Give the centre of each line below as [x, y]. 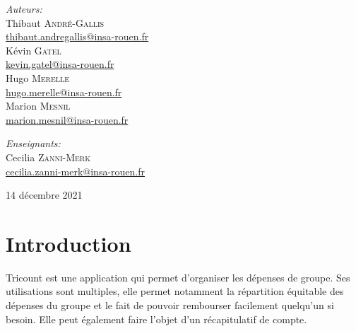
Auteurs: [24, 8]
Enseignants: [33, 143]
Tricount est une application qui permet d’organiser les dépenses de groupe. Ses [178, 277]
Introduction [69, 243]
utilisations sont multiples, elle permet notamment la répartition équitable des [175, 291]
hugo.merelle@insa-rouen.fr [64, 92]
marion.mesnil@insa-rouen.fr [67, 119]
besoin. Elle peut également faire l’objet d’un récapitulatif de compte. [156, 319]
